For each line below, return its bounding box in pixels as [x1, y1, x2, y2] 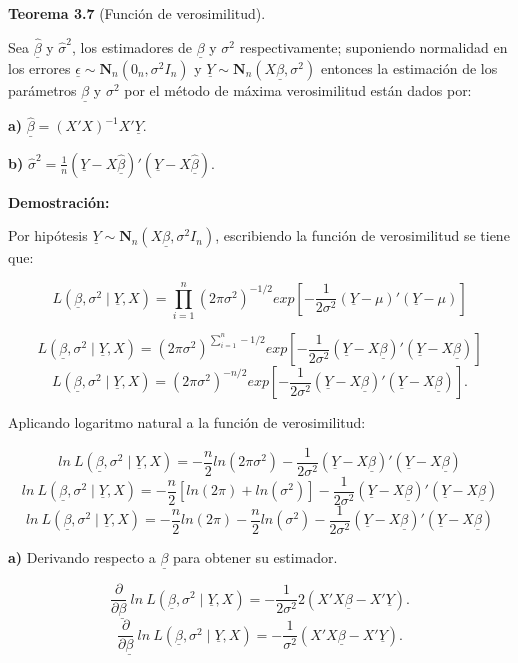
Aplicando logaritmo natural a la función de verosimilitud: [8, 412, 366, 433]
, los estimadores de [72, 36, 193, 57]
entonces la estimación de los [320, 58, 498, 79]
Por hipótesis [8, 225, 88, 246]
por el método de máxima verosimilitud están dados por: [124, 80, 472, 101]
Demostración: [8, 191, 110, 212]
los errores [8, 58, 71, 79]
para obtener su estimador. [173, 546, 338, 567]
